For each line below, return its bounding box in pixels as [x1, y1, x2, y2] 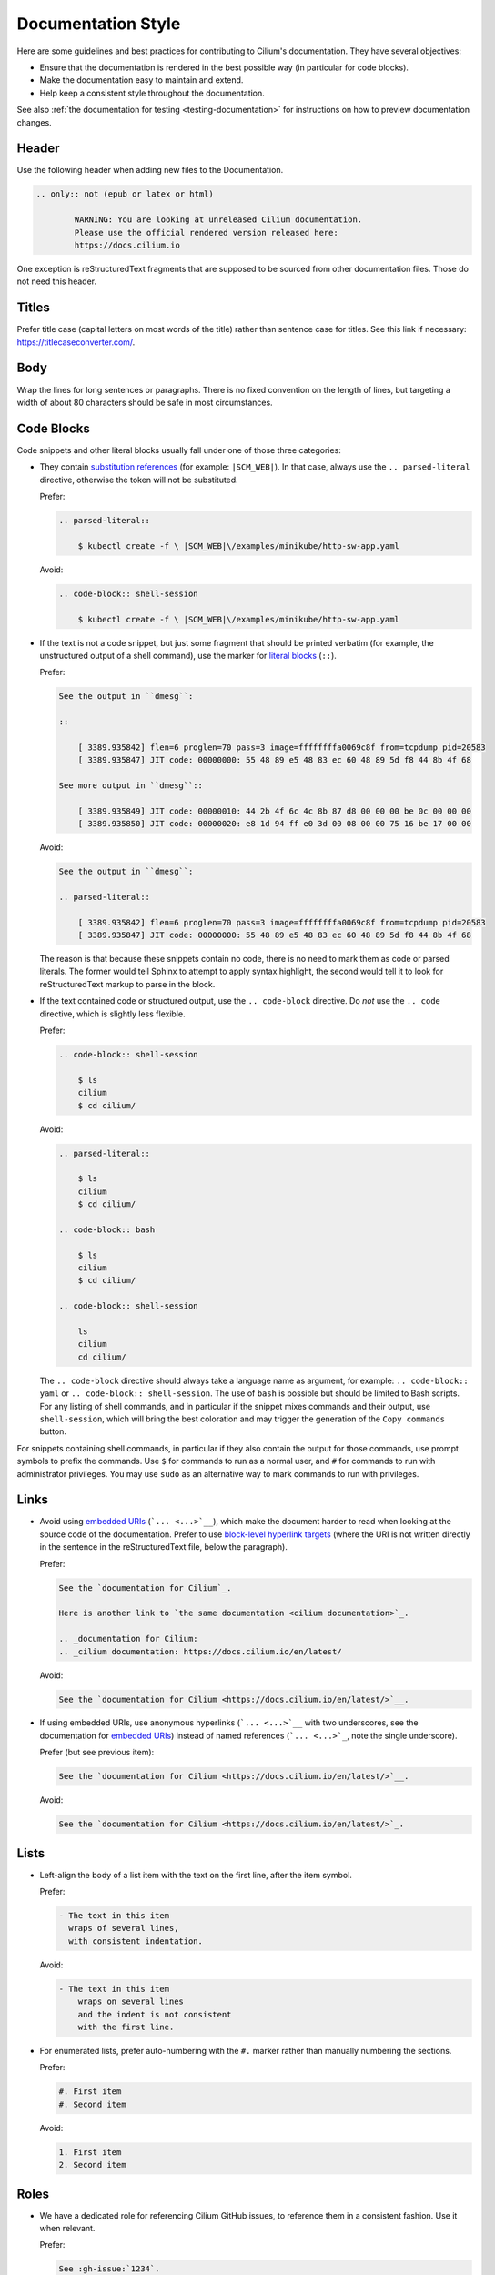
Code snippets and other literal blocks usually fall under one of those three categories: [16, 444, 341, 455]
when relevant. [39, 2223, 96, 2234]
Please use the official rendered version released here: [74, 227, 338, 238]
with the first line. [77, 2022, 175, 2033]
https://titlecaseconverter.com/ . [16, 337, 136, 348]
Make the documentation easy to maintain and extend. [39, 75, 244, 86]
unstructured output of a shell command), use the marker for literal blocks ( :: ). [39, 650, 337, 661]
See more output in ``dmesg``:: [58, 781, 204, 791]
